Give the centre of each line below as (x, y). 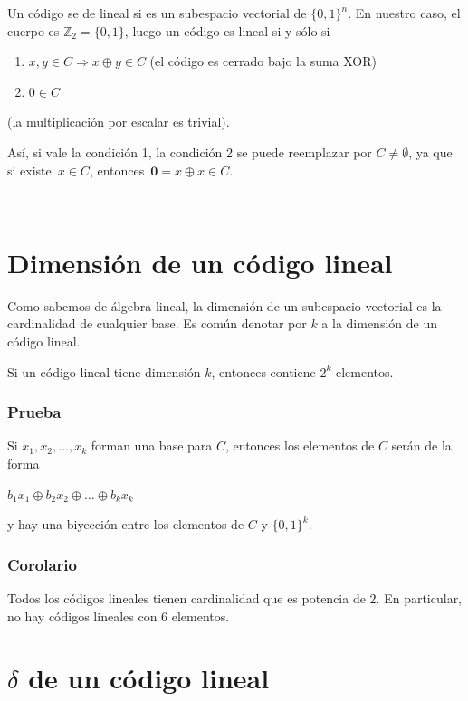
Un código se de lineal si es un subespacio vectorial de (157, 13)
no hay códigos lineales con (82, 616)
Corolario (42, 564)
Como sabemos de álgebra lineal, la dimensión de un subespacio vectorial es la (224, 305)
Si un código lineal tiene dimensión (104, 371)
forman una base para (152, 445)
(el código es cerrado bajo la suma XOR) (263, 61)
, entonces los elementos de (300, 445)
